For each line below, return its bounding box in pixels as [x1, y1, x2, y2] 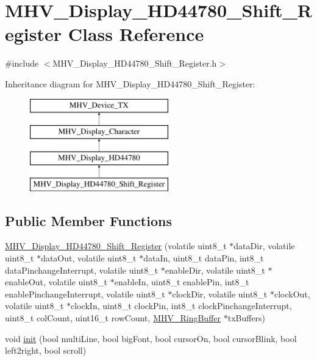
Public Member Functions [5, 211, 172, 230]
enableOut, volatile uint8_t [5, 275, 108, 288]
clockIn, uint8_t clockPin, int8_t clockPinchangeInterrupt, [71, 299, 292, 312]
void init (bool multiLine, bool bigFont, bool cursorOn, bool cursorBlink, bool [5, 332, 297, 345]
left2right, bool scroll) [5, 344, 87, 357]
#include [5, 57, 39, 70]
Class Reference [68, 21, 204, 46]
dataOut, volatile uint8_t [41, 252, 137, 264]
